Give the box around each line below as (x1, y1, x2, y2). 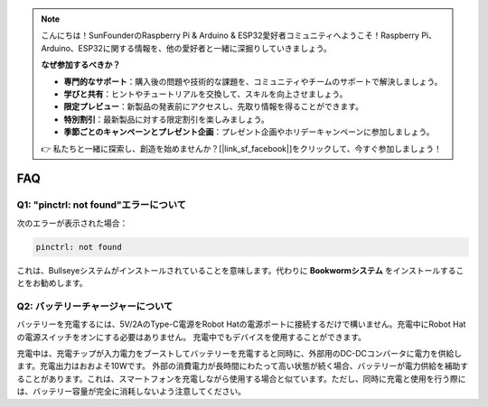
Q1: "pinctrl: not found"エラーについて (16, 199, 187, 211)
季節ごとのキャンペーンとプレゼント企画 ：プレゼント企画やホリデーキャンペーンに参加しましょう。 (63, 126, 435, 137)
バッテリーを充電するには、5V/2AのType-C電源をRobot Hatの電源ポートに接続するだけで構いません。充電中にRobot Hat (16, 319, 466, 329)
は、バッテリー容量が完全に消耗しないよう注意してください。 (16, 386, 246, 397)
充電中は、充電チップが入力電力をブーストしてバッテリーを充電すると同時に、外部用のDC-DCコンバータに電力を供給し (16, 347, 463, 358)
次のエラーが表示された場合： (16, 217, 128, 228)
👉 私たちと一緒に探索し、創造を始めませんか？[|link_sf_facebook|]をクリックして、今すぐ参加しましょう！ (41, 143, 442, 153)
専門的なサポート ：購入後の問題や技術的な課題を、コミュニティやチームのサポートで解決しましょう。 (63, 76, 443, 87)
